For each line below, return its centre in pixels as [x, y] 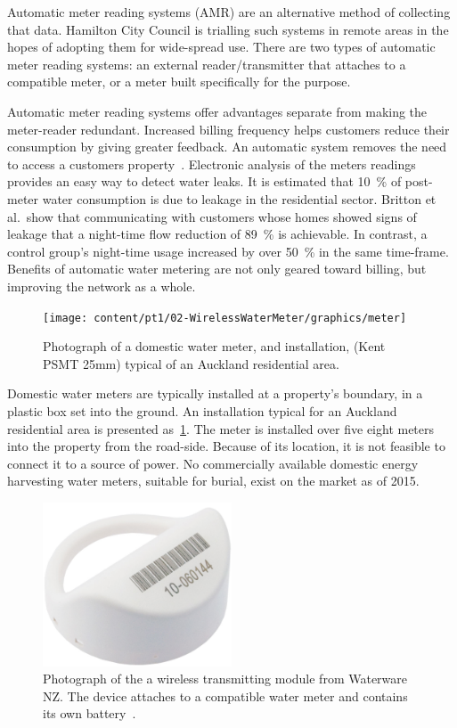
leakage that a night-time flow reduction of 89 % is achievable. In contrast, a [217, 234]
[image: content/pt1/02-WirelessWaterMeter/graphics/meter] [225, 318]
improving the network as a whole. [102, 286]
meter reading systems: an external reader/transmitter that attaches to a [207, 64]
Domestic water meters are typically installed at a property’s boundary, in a [215, 393]
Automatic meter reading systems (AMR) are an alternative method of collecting [229, 12]
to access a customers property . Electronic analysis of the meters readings [212, 164]
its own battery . [90, 713]
